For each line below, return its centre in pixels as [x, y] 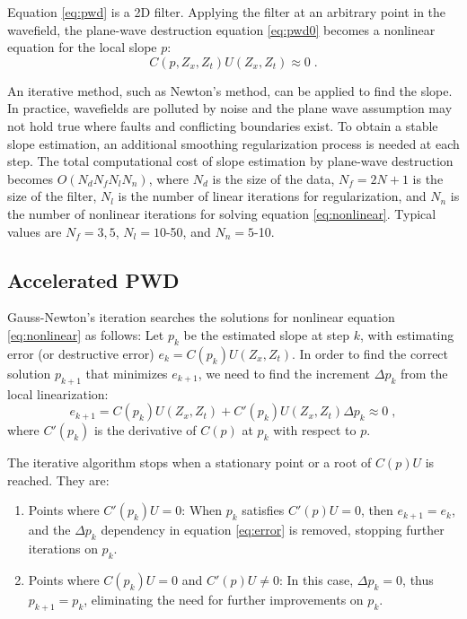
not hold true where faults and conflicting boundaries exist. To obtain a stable [223, 125]
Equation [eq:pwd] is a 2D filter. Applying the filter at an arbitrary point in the [227, 12]
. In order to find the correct [370, 353]
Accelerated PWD [93, 279]
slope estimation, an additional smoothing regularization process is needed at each [233, 143]
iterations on [63, 549]
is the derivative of [145, 430]
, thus [418, 579]
